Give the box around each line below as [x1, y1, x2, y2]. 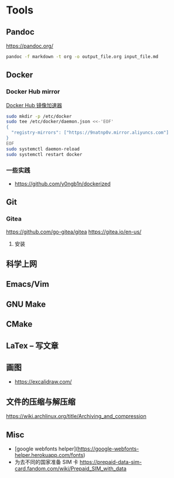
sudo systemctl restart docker [6, 151, 83, 157]
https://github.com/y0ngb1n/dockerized [14, 180, 111, 187]
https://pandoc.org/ [6, 42, 54, 49]
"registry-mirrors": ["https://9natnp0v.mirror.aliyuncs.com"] [11, 130, 169, 135]
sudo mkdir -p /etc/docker [6, 113, 72, 119]
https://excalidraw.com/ [14, 378, 72, 385]
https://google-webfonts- [77, 445, 139, 452]
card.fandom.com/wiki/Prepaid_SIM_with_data [14, 465, 127, 472]
